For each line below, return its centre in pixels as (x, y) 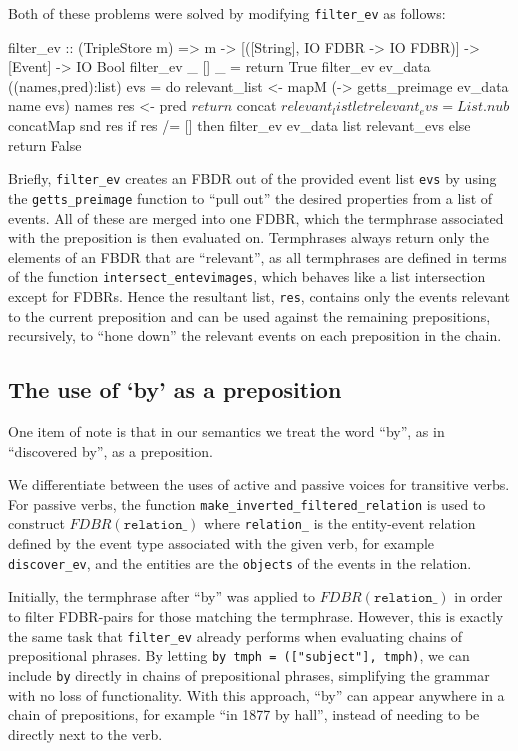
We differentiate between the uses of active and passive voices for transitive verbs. (259, 484)
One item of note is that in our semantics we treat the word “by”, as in (226, 431)
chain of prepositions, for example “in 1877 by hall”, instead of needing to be (244, 714)
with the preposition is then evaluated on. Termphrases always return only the (248, 237)
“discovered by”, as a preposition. (110, 450)
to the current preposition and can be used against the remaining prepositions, (249, 315)
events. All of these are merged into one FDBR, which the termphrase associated (256, 217)
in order (478, 596)
